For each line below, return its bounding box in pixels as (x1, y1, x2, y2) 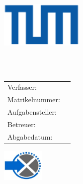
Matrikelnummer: (7, 94, 60, 105)
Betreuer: (7, 119, 36, 129)
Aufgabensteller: (7, 107, 57, 117)
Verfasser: (7, 82, 37, 92)
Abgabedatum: (7, 131, 53, 142)
